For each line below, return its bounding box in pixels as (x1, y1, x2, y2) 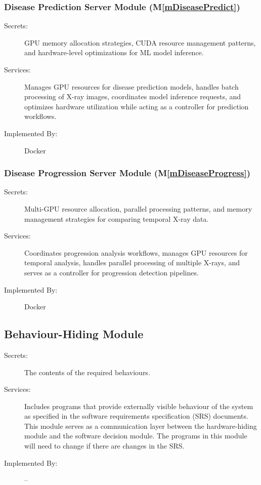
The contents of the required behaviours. (24, 367, 150, 377)
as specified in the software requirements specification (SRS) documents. (24, 411, 248, 421)
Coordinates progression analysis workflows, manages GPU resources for (24, 247, 248, 258)
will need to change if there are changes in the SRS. (24, 440, 185, 451)
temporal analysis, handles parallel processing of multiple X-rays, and (24, 257, 240, 268)
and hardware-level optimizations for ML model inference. (24, 47, 204, 58)
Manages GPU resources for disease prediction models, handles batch (24, 81, 239, 92)
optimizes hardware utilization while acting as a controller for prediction (24, 101, 249, 111)
